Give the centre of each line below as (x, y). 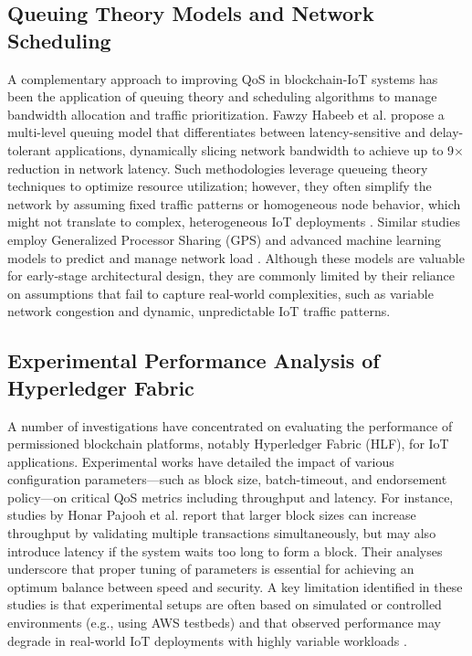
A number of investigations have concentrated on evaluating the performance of (230, 425)
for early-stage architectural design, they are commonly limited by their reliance (231, 275)
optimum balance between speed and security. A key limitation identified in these (235, 586)
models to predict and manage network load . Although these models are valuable (236, 257)
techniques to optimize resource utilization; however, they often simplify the (220, 186)
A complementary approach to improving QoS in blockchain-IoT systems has (223, 78)
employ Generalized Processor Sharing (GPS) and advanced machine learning (225, 239)
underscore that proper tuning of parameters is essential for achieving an (211, 569)
